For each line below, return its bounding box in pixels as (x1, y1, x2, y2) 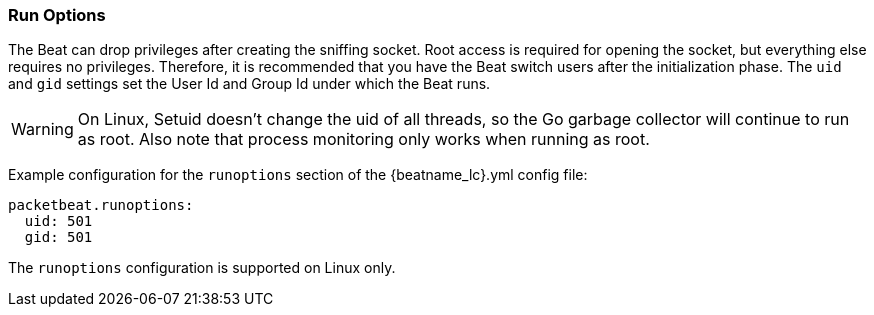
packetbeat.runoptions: (8, 197, 194, 214)
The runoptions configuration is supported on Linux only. (8, 259, 396, 277)
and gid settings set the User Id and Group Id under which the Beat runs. (8, 75, 491, 93)
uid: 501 (24, 213, 93, 230)
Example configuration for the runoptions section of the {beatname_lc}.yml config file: (8, 166, 588, 184)
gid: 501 (24, 229, 93, 246)
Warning (11, 119, 74, 140)
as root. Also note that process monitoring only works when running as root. (77, 129, 650, 150)
